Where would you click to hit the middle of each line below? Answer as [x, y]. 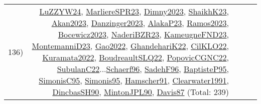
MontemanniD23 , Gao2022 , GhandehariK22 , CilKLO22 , [130, 46]
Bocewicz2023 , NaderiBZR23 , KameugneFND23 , [143, 34]
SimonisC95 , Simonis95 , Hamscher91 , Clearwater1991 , [134, 80]
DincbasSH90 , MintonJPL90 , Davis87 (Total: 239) [141, 92]
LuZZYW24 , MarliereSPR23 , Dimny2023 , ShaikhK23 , [134, 11]
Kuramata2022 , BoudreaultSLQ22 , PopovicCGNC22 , [136, 57]
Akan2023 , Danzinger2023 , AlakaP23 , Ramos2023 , [140, 23]
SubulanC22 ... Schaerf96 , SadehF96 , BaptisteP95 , [143, 69]
